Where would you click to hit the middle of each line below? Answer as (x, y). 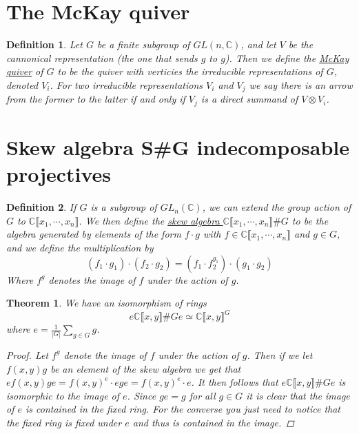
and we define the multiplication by (80, 247)
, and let (258, 44)
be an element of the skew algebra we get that (146, 368)
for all (202, 395)
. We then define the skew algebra (149, 220)
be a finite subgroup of (143, 44)
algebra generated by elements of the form (94, 234)
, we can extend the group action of (277, 207)
